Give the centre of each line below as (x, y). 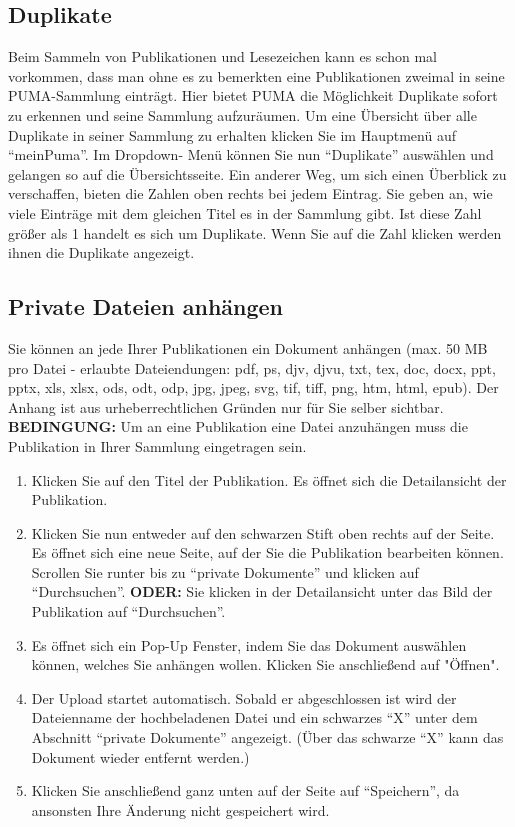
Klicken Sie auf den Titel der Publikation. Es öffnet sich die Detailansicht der (269, 479)
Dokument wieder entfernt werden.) (140, 756)
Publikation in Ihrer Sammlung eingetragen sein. (157, 445)
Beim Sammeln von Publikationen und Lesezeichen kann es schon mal (222, 56)
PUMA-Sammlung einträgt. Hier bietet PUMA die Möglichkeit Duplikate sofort (253, 95)
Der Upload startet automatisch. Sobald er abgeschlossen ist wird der (244, 697)
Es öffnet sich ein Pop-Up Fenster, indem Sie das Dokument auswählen (249, 644)
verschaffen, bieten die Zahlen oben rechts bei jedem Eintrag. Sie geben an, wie (250, 193)
